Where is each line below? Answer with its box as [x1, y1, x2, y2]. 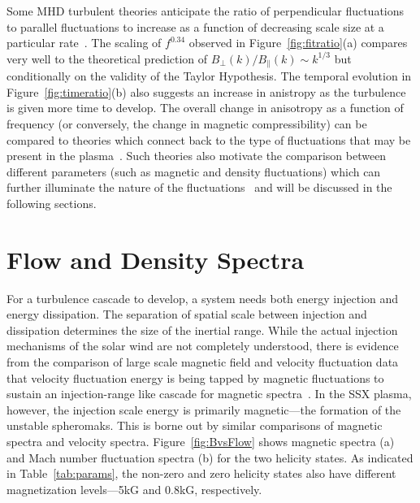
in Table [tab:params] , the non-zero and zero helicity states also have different [6, 465, 396, 482]
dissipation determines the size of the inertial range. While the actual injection [6, 321, 398, 338]
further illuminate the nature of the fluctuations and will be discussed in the [6, 179, 392, 196]
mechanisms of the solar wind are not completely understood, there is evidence [6, 337, 399, 354]
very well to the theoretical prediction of [6, 50, 208, 67]
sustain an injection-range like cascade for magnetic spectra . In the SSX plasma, [6, 385, 412, 402]
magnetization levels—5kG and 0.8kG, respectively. [6, 480, 262, 497]
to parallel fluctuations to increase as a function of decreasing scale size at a [6, 18, 384, 35]
